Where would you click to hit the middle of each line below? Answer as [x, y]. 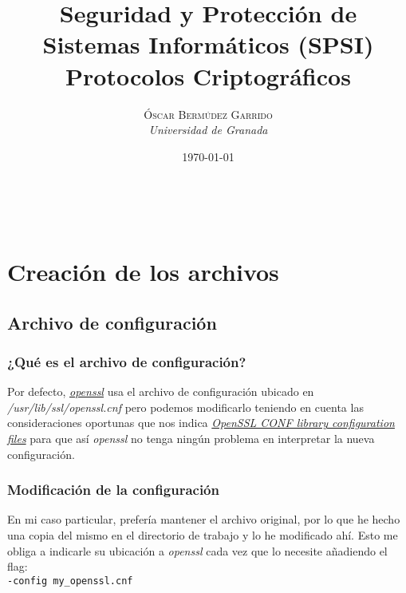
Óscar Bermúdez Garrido [208, 114]
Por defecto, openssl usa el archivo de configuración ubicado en [161, 391]
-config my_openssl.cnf [70, 581]
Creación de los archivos [143, 272]
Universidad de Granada [208, 130]
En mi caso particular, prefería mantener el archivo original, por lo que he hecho [204, 519]
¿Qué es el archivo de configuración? [127, 361]
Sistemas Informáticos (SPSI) [208, 44]
